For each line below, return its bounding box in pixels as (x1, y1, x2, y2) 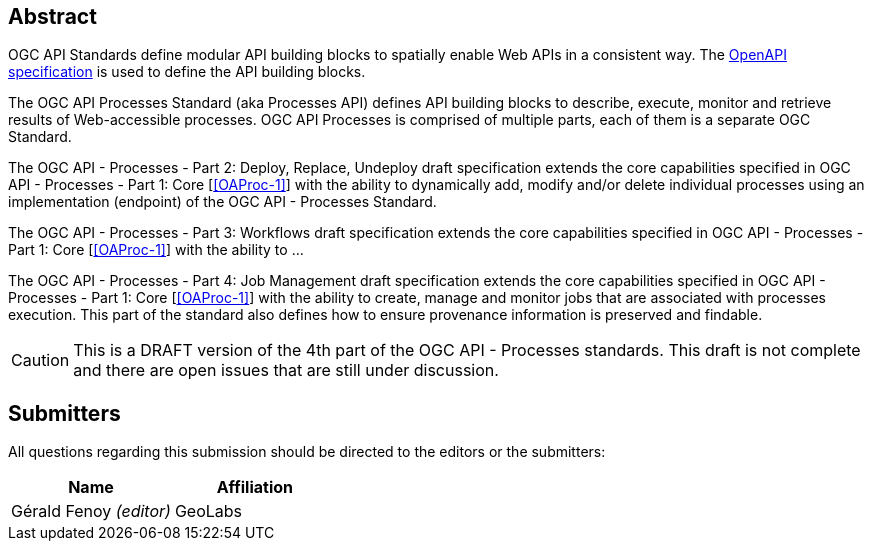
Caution (11, 350, 70, 371)
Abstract (8, 4, 97, 29)
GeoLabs (174, 501, 243, 522)
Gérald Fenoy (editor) (11, 501, 171, 522)
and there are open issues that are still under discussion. (73, 360, 499, 381)
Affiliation (216, 477, 294, 498)
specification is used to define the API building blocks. (8, 63, 366, 81)
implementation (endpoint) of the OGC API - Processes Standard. (8, 193, 437, 211)
